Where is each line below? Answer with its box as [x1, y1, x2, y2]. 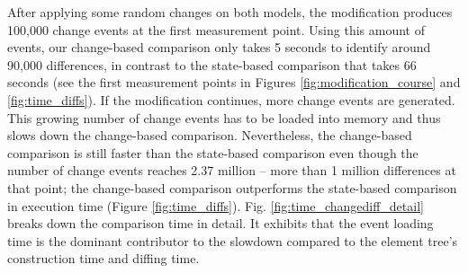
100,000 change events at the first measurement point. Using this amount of [7, 20, 425, 39]
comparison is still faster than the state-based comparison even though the [7, 143, 418, 162]
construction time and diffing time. [7, 249, 200, 268]
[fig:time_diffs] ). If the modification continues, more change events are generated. [7, 90, 455, 109]
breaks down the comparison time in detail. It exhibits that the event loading [7, 214, 434, 233]
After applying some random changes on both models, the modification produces [7, 3, 453, 21]
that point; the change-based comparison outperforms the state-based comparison [7, 178, 457, 197]
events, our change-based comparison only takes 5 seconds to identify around [7, 38, 431, 57]
